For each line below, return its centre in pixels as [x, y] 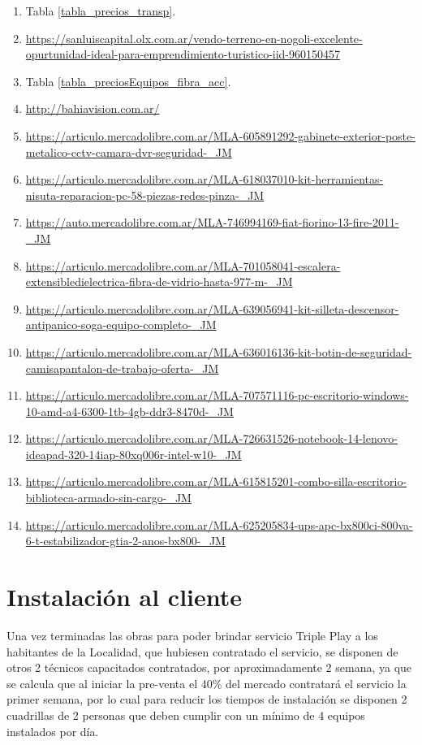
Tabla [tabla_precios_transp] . [101, 11]
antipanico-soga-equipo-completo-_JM [121, 325]
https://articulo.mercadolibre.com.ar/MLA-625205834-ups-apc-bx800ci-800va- [219, 524]
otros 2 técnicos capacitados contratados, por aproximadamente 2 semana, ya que [209, 667]
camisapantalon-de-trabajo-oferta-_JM [122, 368]
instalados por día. [53, 731]
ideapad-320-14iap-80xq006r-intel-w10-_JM [133, 454]
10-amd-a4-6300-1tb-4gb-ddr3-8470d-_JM [129, 411]
